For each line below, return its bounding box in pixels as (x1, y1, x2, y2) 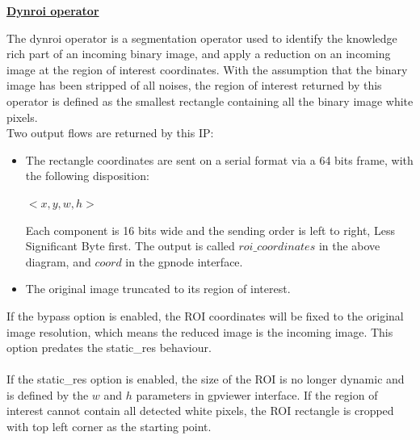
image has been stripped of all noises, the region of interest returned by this (6, 77, 382, 94)
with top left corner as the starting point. (6, 418, 212, 435)
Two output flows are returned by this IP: (6, 124, 214, 141)
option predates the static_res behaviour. (6, 339, 212, 356)
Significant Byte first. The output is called (25, 237, 235, 254)
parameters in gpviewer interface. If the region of (136, 386, 378, 403)
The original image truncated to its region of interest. (25, 280, 291, 297)
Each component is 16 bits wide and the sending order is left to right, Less (25, 221, 395, 238)
